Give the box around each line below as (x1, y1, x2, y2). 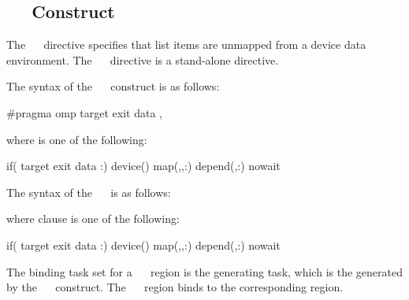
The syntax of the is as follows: (6, 183, 171, 200)
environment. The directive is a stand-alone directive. (6, 51, 279, 68)
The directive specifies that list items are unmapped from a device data (6, 36, 366, 53)
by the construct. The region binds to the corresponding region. (6, 279, 344, 295)
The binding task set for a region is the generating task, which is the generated (6, 263, 403, 280)
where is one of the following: (6, 131, 147, 147)
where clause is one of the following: (6, 210, 180, 227)
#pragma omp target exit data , (6, 104, 163, 120)
